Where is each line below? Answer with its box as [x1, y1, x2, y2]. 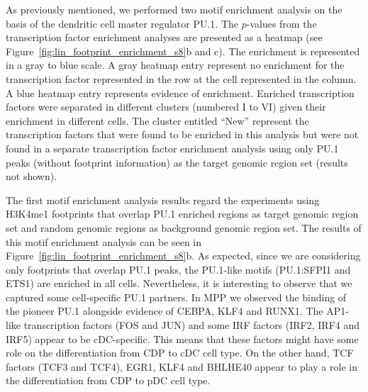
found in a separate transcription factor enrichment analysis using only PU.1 [6, 140, 339, 155]
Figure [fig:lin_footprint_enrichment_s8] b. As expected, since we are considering [6, 248, 361, 263]
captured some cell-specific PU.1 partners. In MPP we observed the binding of [6, 289, 347, 304]
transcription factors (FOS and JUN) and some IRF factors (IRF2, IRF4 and [23, 318, 360, 332]
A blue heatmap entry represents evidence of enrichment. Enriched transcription [6, 85, 355, 100]
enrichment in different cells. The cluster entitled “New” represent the [6, 113, 309, 128]
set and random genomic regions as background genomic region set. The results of [6, 220, 362, 235]
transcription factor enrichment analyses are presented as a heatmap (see [6, 30, 323, 45]
